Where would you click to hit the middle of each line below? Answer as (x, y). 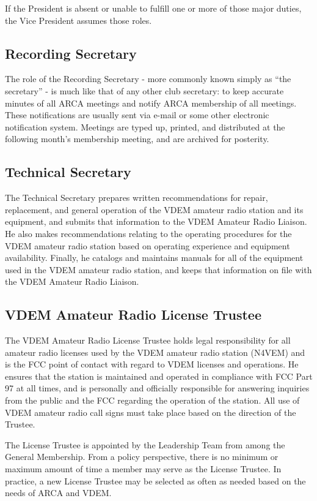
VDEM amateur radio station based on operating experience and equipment (148, 245)
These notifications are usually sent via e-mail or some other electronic (137, 115)
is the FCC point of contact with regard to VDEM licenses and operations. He (152, 364)
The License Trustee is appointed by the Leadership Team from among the (145, 444)
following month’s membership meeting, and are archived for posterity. (137, 139)
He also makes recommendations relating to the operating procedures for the (148, 233)
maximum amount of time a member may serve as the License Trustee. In (143, 469)
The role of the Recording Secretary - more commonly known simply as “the (148, 79)
